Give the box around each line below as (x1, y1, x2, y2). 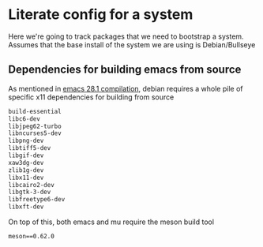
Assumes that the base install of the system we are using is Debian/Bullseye (8, 39, 256, 49)
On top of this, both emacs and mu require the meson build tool (8, 217, 215, 226)
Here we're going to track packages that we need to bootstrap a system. (8, 32, 244, 41)
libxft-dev (8, 203, 44, 211)
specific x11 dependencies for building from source (8, 92, 175, 102)
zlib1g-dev (8, 166, 44, 174)
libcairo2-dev (8, 181, 55, 189)
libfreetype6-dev (8, 196, 66, 204)
